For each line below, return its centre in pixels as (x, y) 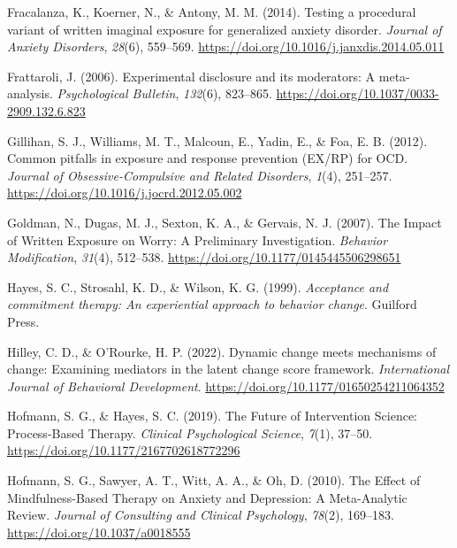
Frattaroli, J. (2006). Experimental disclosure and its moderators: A (191, 76)
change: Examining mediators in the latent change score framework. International (228, 369)
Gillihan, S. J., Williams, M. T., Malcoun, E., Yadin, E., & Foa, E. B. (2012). (217, 140)
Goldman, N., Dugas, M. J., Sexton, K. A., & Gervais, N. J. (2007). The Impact (225, 222)
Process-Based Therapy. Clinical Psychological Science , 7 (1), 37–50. (190, 432)
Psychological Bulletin (116, 93)
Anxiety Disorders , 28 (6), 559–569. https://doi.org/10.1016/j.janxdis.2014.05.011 (226, 46)
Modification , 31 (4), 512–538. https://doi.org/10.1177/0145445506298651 (204, 257)
